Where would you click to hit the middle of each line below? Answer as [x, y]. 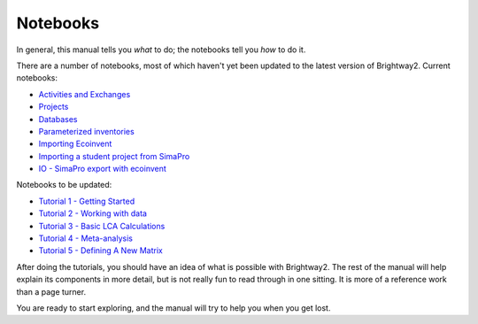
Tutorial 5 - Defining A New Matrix [100, 251]
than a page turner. [51, 291]
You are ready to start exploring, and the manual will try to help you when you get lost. [173, 308]
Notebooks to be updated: [64, 185]
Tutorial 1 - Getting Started [87, 201]
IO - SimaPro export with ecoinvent [103, 169]
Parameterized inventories [86, 131]
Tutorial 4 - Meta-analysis [85, 238]
